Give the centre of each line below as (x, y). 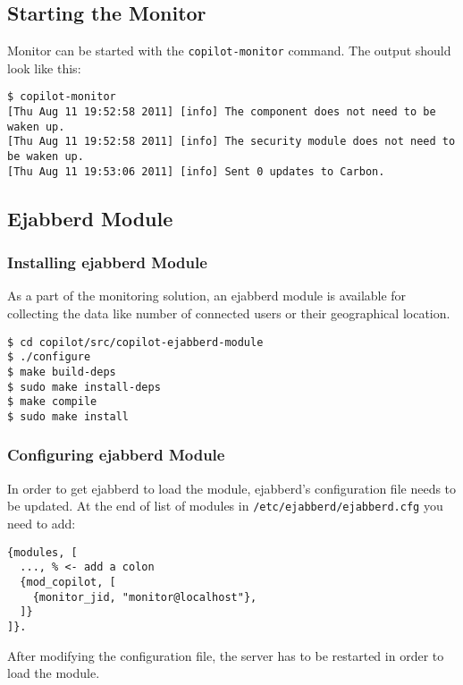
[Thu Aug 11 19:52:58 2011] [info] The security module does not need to (231, 142)
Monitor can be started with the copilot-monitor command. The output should (229, 51)
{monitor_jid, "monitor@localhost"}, (145, 597)
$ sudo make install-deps (84, 387)
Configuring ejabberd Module (116, 455)
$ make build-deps (62, 372)
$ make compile (52, 402)
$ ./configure (49, 357)
